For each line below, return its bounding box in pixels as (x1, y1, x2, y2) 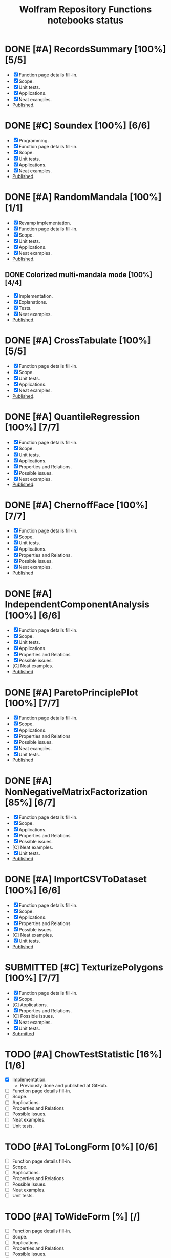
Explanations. (18, 299, 47, 305)
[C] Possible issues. (12, 1013, 54, 1019)
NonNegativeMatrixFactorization (5, 786, 148, 797)
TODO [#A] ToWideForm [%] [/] (5, 1211, 140, 1223)
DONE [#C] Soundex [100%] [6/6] (5, 120, 151, 131)
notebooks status (47, 14, 124, 26)
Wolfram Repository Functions (19, 4, 152, 15)
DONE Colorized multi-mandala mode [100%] (5, 270, 153, 279)
